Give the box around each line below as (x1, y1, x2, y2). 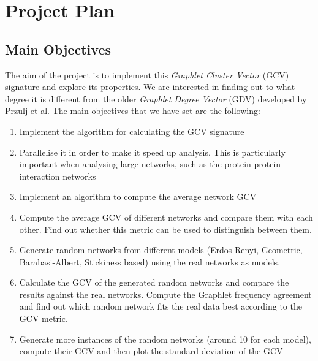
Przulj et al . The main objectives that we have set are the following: (5, 104, 260, 117)
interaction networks (19, 169, 96, 182)
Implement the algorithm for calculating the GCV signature (19, 124, 244, 137)
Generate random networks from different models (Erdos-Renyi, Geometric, (19, 243, 303, 256)
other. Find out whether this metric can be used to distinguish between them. (19, 222, 312, 235)
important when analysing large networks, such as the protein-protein (19, 158, 281, 170)
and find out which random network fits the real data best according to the (19, 300, 302, 313)
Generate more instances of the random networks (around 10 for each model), (19, 332, 311, 345)
